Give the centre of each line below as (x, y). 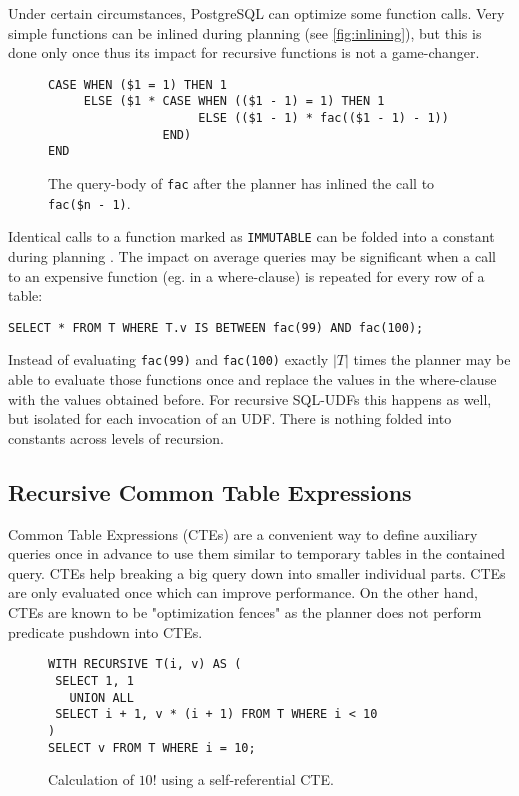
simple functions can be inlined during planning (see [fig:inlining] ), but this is (245, 32)
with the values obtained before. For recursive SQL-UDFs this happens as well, (250, 398)
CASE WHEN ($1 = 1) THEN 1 (137, 84)
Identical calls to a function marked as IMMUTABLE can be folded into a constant (251, 236)
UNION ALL (101, 697)
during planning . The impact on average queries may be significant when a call (252, 256)
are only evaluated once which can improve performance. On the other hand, (243, 592)
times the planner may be (432, 359)
